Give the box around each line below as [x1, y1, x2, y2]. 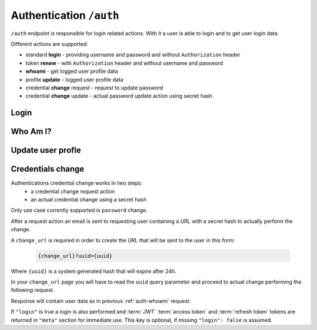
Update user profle [11, 145, 82, 155]
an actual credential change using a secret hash [31, 196, 147, 203]
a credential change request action [31, 188, 115, 195]
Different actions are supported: [11, 40, 88, 47]
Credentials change [11, 164, 85, 174]
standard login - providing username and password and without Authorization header [25, 51, 241, 58]
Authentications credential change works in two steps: [11, 179, 143, 186]
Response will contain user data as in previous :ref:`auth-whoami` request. [11, 297, 191, 304]
